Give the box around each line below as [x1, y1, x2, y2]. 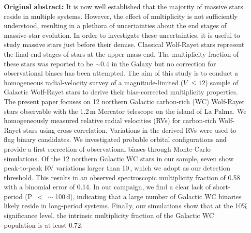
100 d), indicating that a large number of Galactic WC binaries [55, 191, 242, 201]
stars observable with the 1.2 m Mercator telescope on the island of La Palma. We [4, 106, 247, 116]
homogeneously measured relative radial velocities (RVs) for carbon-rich [4, 115, 217, 125]
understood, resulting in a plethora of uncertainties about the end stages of [4, 20, 227, 31]
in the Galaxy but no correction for [111, 58, 216, 68]
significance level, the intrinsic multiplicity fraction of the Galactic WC [4, 210, 214, 220]
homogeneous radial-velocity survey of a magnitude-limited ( [4, 77, 183, 87]
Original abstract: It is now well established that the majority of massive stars [4, 1, 243, 11]
